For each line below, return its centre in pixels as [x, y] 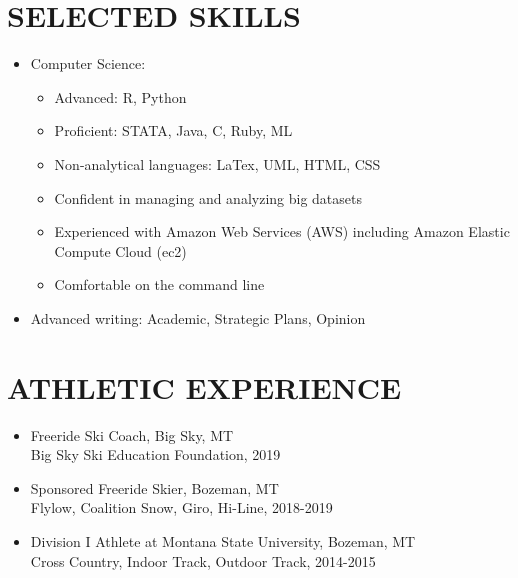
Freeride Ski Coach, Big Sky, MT [132, 434]
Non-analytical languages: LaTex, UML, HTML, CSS [217, 163]
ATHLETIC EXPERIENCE [204, 386]
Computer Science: [88, 63]
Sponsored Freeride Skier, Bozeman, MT [154, 487]
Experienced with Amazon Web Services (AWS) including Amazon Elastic [282, 231]
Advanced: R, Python [120, 96]
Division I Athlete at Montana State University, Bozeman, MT [223, 540]
